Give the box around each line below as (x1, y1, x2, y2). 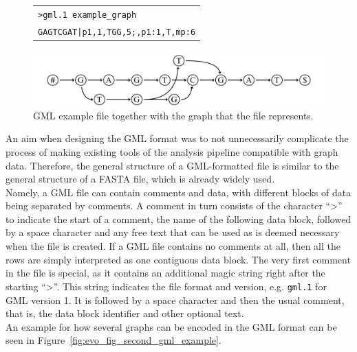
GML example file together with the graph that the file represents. (33, 108, 314, 122)
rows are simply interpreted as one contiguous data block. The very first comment (6, 252, 351, 266)
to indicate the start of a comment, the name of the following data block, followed (6, 211, 351, 226)
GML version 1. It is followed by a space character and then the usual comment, (6, 292, 345, 307)
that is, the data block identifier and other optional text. (6, 306, 244, 320)
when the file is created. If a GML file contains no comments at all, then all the (6, 239, 341, 253)
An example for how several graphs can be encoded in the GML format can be (6, 319, 337, 333)
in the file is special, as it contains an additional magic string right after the (6, 266, 325, 280)
